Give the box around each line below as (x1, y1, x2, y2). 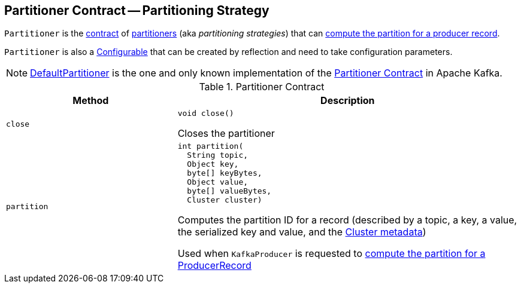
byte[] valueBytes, (187, 186, 272, 196)
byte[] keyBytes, (187, 168, 262, 178)
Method (72, 94, 109, 107)
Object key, (187, 160, 239, 169)
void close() (177, 109, 234, 118)
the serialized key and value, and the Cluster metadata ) (177, 226, 426, 238)
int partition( (177, 142, 244, 151)
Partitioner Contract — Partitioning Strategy (4, 3, 269, 18)
